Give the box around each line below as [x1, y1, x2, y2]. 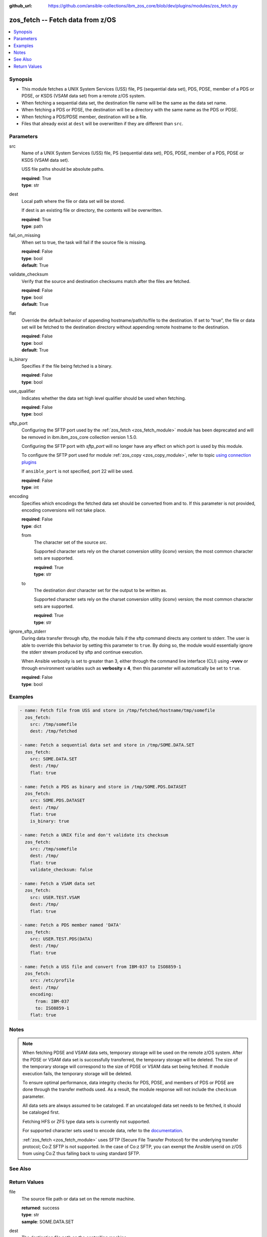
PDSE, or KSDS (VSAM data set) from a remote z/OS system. [21, 93, 146, 99]
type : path [21, 223, 43, 229]
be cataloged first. [22, 1109, 60, 1115]
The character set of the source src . [34, 539, 107, 545]
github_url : [9, 3, 32, 8]
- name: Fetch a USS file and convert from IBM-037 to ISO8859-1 [19, 964, 181, 969]
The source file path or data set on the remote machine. [21, 1195, 135, 1202]
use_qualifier [9, 388, 36, 394]
